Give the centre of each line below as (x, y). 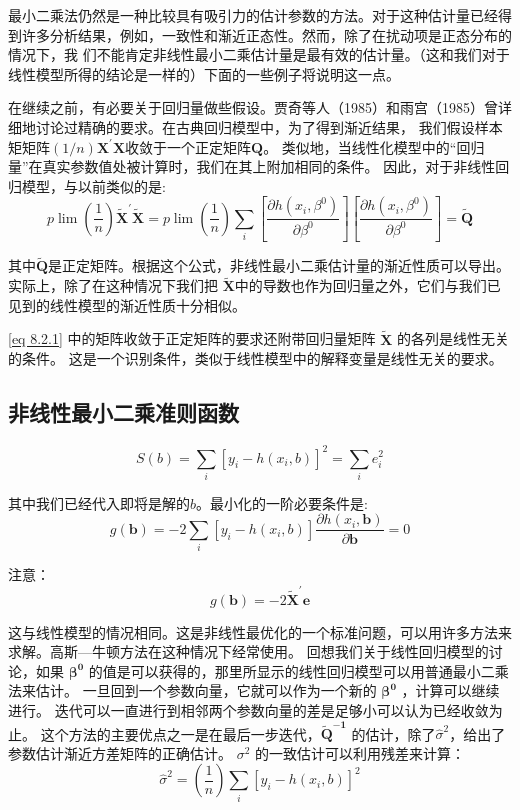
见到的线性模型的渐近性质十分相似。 (127, 304)
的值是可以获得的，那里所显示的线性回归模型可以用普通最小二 (291, 670)
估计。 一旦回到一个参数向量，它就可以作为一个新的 (206, 690)
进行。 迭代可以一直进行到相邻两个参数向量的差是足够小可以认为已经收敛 (248, 709)
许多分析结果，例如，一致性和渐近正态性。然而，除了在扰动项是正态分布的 (266, 34)
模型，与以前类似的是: (93, 185)
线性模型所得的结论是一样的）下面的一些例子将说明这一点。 (204, 73)
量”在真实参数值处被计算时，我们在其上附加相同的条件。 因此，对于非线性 (252, 166)
